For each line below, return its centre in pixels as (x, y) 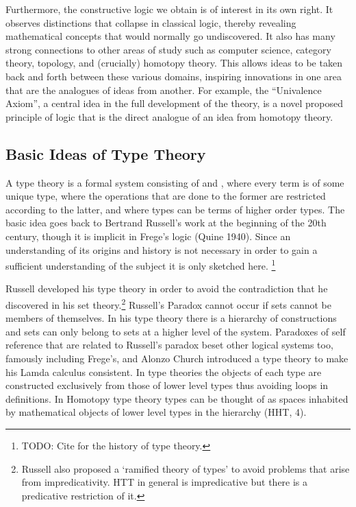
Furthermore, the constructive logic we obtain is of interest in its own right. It (169, 9)
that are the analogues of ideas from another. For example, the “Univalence (164, 90)
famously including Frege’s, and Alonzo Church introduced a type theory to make (177, 358)
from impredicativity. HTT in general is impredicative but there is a (165, 482)
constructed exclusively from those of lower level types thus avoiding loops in (167, 385)
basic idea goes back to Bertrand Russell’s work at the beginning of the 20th (166, 223)
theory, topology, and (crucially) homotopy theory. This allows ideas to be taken (174, 63)
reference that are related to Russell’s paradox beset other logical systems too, (169, 345)
